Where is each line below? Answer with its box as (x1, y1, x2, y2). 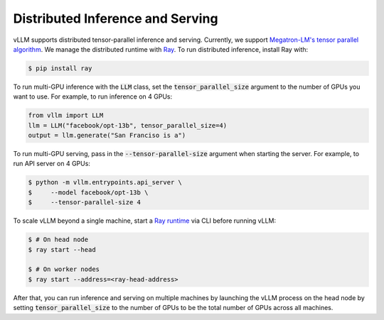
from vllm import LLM (28, 111, 104, 120)
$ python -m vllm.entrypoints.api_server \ (28, 178, 183, 187)
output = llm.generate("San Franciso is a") (28, 131, 186, 140)
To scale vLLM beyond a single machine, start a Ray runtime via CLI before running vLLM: (13, 216, 277, 225)
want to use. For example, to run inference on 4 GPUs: (13, 92, 173, 101)
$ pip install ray (28, 64, 92, 72)
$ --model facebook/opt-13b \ (28, 188, 149, 197)
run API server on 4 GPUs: (13, 160, 90, 168)
